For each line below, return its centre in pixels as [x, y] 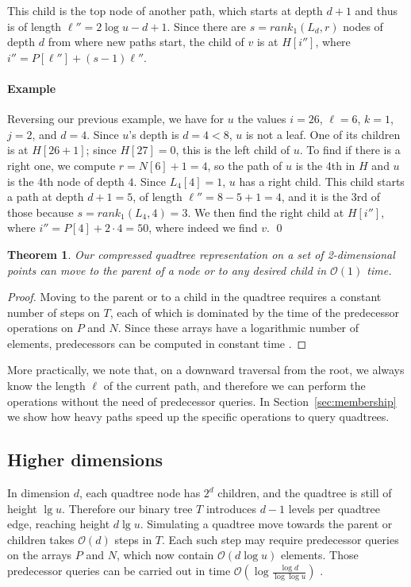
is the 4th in [325, 165]
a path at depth [46, 197]
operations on [40, 328]
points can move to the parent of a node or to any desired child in [167, 270]
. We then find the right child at [266, 212]
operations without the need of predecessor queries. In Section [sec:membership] [202, 401]
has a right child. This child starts [322, 181]
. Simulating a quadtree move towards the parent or [266, 524]
